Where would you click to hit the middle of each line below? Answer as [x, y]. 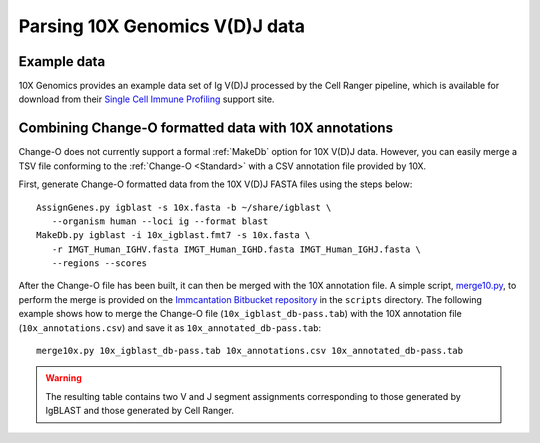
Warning [63, 378]
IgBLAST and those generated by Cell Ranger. [140, 411]
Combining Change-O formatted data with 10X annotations [206, 128]
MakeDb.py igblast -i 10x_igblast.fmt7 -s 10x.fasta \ [173, 235]
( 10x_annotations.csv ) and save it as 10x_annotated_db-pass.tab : [170, 327]
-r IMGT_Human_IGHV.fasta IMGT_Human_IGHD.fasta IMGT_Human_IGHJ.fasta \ [236, 249]
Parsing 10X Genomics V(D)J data [161, 26]
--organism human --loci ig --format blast [160, 221]
